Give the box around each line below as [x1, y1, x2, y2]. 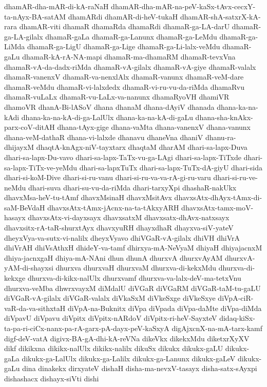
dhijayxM [4, 142, 34, 152]
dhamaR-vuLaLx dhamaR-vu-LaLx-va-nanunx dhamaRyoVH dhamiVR [4, 91, 230, 102]
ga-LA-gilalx [4, 31, 43, 42]
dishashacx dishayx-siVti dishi [4, 373, 99, 383]
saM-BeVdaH [4, 202, 45, 212]
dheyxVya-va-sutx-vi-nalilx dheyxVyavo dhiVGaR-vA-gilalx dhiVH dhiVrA [4, 232, 240, 243]
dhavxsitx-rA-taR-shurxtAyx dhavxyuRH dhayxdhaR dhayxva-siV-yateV [4, 222, 234, 233]
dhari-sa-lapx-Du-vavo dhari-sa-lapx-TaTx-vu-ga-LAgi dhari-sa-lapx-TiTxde [4, 151, 241, 162]
